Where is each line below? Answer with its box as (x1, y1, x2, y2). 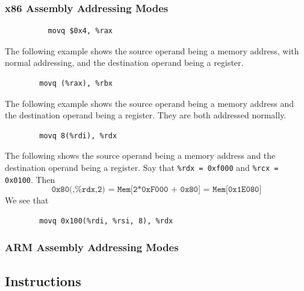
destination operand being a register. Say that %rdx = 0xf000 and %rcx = (5, 161, 279, 173)
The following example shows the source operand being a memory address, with (5, 44, 299, 57)
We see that (5, 194, 49, 206)
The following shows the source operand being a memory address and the (5, 149, 276, 162)
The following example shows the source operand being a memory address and (5, 97, 294, 109)
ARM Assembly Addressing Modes (5, 240, 179, 255)
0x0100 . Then (5, 173, 55, 185)
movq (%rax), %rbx (39, 79, 113, 88)
